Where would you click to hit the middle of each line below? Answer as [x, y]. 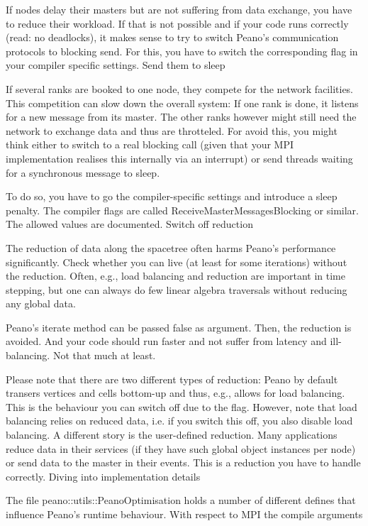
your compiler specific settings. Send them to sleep [116, 65]
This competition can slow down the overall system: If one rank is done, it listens [182, 103]
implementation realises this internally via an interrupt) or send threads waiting [179, 158]
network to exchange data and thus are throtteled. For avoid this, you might [172, 130]
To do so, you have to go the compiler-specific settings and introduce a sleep [172, 196]
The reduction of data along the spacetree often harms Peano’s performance [171, 247]
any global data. [41, 303]
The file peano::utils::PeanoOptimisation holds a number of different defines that [181, 500]
